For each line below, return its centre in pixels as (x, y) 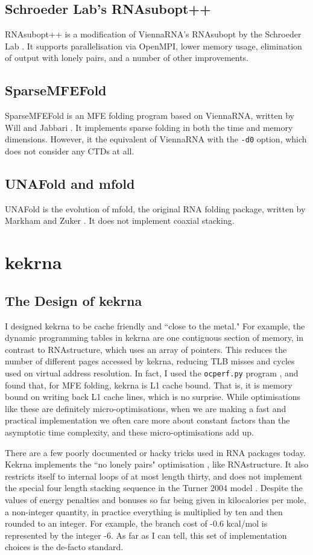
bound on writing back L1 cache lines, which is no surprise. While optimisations (153, 397)
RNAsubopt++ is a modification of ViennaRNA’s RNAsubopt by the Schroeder (153, 34)
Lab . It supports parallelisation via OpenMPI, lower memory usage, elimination (153, 46)
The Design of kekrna (74, 300)
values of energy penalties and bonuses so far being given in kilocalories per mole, (156, 499)
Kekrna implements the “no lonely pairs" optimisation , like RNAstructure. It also (157, 464)
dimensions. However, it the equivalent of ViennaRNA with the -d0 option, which (156, 139)
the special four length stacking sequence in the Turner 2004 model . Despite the (154, 488)
